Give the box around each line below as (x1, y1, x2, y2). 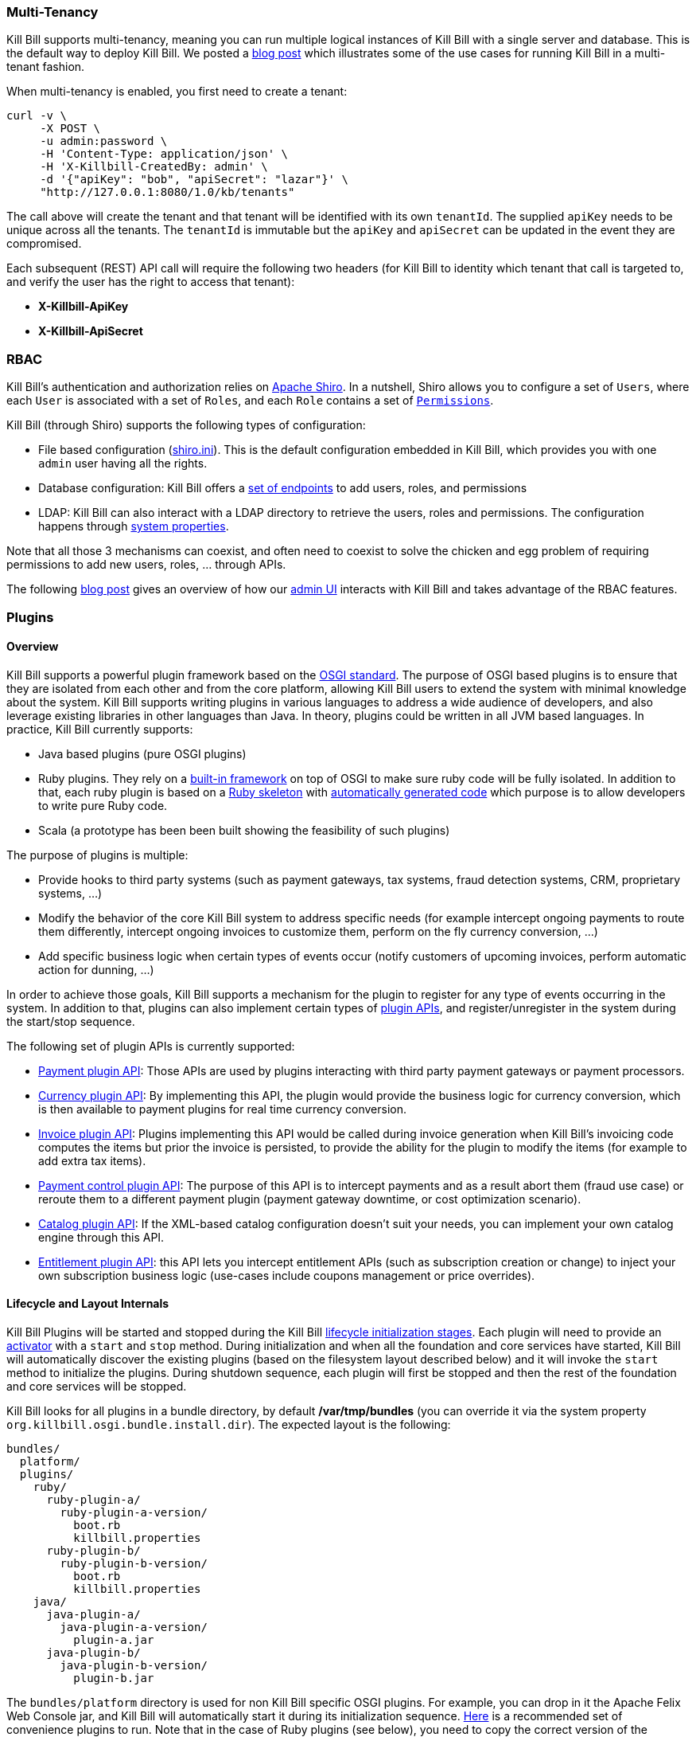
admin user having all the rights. (38, 456, 208, 471)
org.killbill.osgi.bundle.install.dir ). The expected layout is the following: (6, 1417, 451, 1431)
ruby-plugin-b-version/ (60, 1556, 208, 1570)
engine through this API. (38, 1230, 165, 1244)
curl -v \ (6, 109, 67, 123)
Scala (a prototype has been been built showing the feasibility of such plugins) (38, 823, 450, 837)
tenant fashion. (6, 60, 85, 74)
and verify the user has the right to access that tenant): (6, 275, 295, 289)
